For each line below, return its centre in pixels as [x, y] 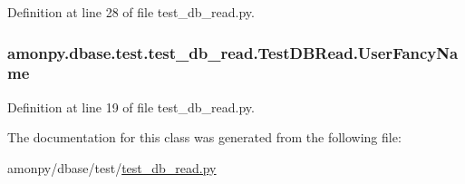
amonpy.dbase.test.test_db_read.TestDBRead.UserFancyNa [233, 52]
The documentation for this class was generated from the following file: [204, 137]
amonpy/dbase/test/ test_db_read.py [112, 167]
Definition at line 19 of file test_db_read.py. [131, 107]
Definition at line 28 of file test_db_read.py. [131, 12]
